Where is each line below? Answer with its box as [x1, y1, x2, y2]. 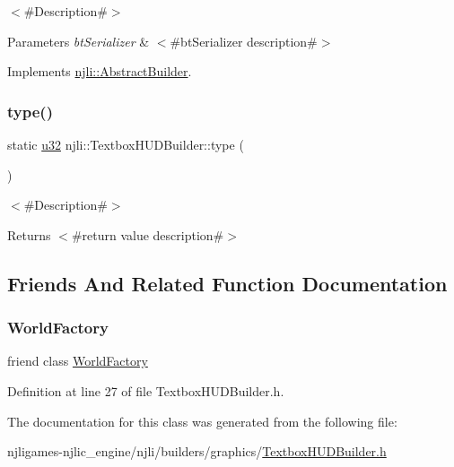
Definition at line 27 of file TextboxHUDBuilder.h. [7, 381, 284, 400]
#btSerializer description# [170, 31, 318, 50]
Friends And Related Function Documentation [7, 269, 448, 297]
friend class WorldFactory [7, 351, 148, 370]
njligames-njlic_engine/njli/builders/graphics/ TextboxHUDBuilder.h [7, 442, 387, 461]
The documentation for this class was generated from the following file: [7, 411, 397, 430]
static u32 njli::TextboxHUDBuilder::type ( [7, 135, 244, 153]
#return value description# [71, 225, 224, 244]
